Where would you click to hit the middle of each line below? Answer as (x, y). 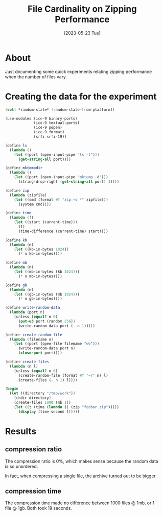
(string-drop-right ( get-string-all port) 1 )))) (69, 182)
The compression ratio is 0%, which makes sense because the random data (81, 461)
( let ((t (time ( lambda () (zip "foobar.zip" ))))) (67, 407)
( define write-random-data (33, 308)
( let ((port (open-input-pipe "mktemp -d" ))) (61, 177)
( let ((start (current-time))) (46, 222)
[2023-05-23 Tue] (82, 33)
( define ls (16, 146)
